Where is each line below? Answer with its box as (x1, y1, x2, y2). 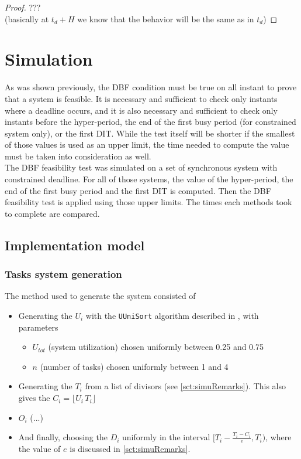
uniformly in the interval (122, 431, 210, 443)
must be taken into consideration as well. (5, 149, 151, 162)
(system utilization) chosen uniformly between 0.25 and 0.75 (48, 341, 264, 353)
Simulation (5, 47, 93, 71)
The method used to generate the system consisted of (5, 290, 196, 302)
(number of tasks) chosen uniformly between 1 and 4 (40, 360, 229, 372)
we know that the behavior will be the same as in (77, 12, 254, 25)
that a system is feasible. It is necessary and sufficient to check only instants (5, 92, 278, 104)
